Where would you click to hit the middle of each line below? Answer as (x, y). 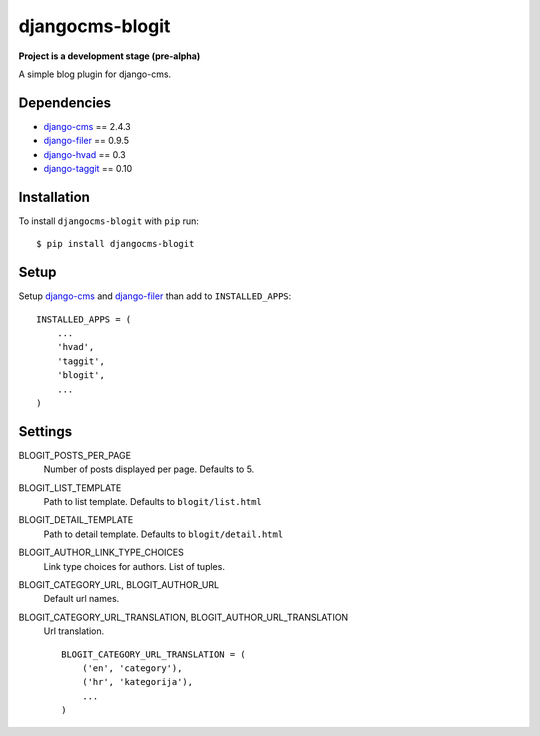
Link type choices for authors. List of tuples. (134, 566)
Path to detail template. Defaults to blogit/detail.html (163, 534)
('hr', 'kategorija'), (137, 682)
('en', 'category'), (132, 668)
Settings (45, 431)
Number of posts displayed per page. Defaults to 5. (149, 469)
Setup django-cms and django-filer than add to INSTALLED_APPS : (155, 296)
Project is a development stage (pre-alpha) (109, 56)
